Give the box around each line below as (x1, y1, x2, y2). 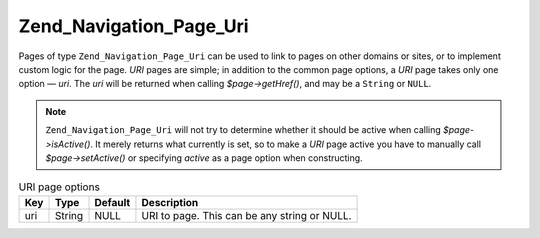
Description (141, 195, 199, 209)
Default (94, 195, 131, 209)
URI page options (18, 180, 100, 194)
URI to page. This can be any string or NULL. (141, 208, 352, 222)
